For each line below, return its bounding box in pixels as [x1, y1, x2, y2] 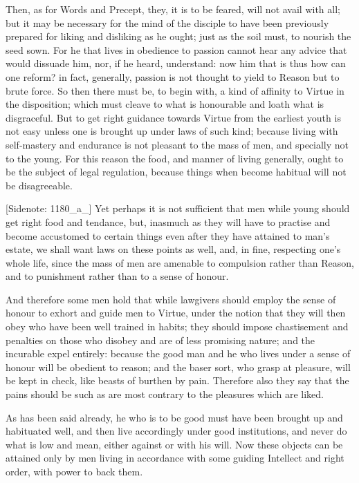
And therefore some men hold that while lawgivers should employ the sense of [6, 292, 336, 306]
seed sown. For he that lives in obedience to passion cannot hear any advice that [6, 42, 347, 57]
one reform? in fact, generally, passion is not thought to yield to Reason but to [6, 69, 340, 84]
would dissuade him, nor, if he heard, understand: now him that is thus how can [6, 56, 346, 70]
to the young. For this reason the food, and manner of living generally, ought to [6, 151, 344, 165]
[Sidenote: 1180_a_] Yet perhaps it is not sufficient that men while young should [6, 201, 350, 216]
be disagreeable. [6, 178, 73, 192]
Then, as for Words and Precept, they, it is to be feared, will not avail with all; [6, 2, 340, 16]
